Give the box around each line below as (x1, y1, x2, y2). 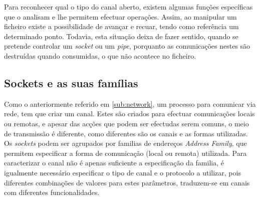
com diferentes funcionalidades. (4, 187, 100, 197)
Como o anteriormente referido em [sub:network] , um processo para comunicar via (4, 98, 256, 109)
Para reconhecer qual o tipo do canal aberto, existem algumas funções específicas (4, 2, 253, 12)
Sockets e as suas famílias (4, 75, 138, 90)
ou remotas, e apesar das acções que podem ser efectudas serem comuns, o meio (4, 118, 249, 128)
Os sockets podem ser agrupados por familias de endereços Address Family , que (4, 138, 247, 148)
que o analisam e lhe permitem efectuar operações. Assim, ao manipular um (4, 11, 237, 22)
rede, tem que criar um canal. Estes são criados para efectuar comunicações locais (4, 108, 255, 119)
